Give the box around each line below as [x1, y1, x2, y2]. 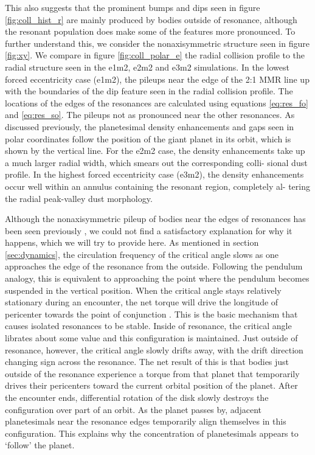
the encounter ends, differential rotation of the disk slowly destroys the [5, 391, 269, 403]
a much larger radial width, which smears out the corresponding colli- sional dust [5, 156, 308, 168]
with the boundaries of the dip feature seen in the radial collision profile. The [5, 85, 293, 97]
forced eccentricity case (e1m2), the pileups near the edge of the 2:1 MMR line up [5, 72, 310, 85]
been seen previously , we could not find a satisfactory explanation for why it [5, 224, 292, 237]
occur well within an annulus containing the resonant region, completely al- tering [5, 179, 310, 192]
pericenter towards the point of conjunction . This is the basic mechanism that [5, 307, 298, 320]
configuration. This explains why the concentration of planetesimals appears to [5, 426, 299, 439]
